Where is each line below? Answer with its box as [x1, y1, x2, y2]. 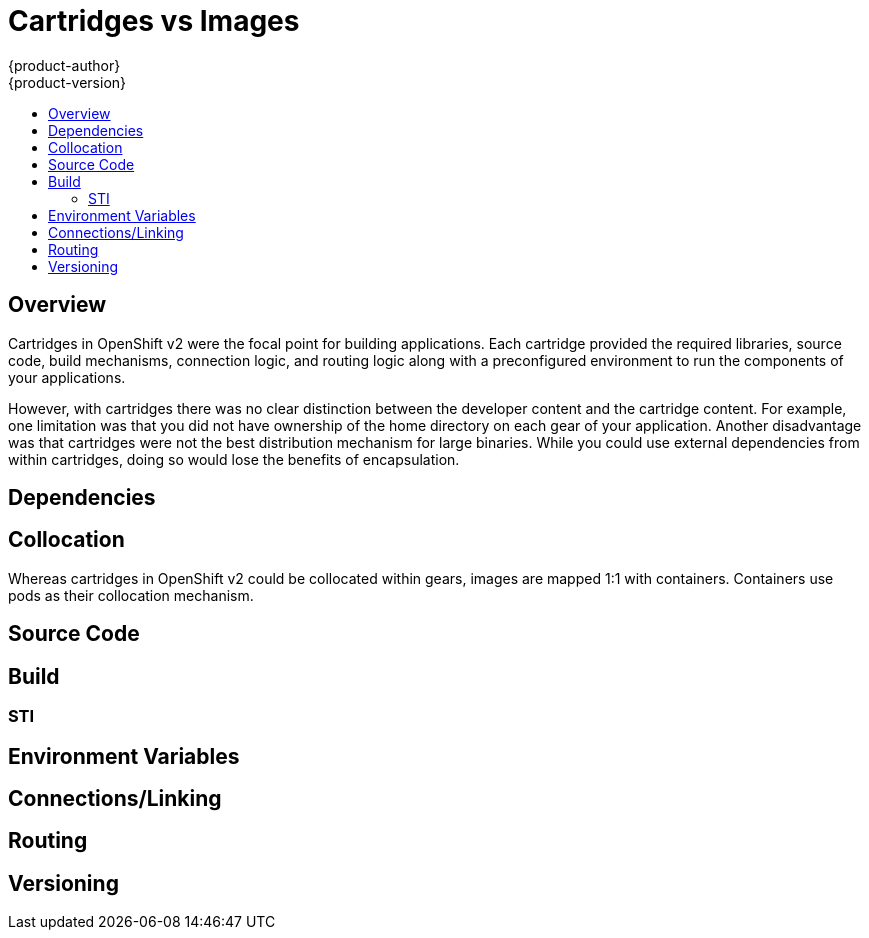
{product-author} [8, 56, 121, 74]
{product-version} [8, 73, 127, 91]
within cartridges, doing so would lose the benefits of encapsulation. [8, 450, 460, 468]
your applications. [8, 368, 126, 386]
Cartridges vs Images [8, 4, 300, 38]
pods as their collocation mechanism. [8, 586, 254, 604]
